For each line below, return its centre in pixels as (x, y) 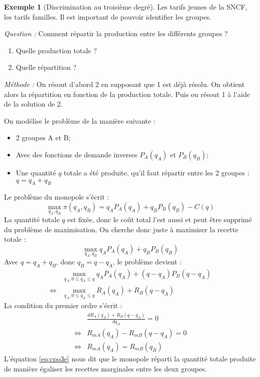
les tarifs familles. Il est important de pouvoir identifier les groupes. (108, 16)
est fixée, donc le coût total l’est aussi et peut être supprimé (160, 219)
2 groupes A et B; (43, 137)
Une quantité (36, 172)
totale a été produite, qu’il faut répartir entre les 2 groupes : (157, 172)
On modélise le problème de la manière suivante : (80, 120)
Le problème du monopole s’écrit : (57, 197)
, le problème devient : (147, 262)
